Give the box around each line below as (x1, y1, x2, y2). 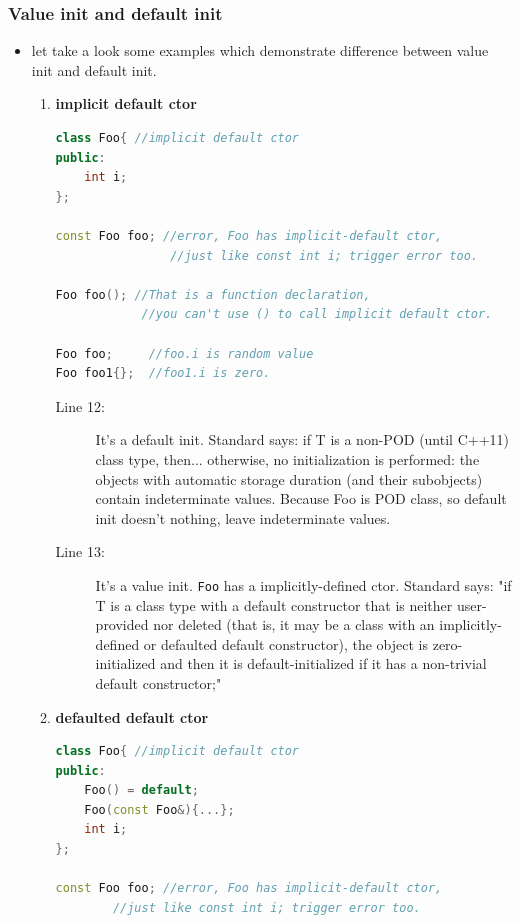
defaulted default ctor (55, 706, 209, 727)
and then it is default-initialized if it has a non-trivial (160, 653, 487, 674)
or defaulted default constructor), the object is (143, 633, 429, 654)
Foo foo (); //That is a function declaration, (55, 287, 371, 302)
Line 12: (55, 395, 105, 416)
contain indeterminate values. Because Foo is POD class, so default (95, 488, 507, 509)
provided (95, 614, 149, 635)
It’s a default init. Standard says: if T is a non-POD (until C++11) (95, 429, 509, 450)
